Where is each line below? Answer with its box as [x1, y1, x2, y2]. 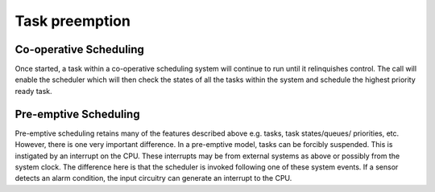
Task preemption [14, 12, 130, 30]
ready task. [14, 86, 52, 96]
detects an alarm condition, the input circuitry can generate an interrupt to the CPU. [14, 174, 292, 183]
